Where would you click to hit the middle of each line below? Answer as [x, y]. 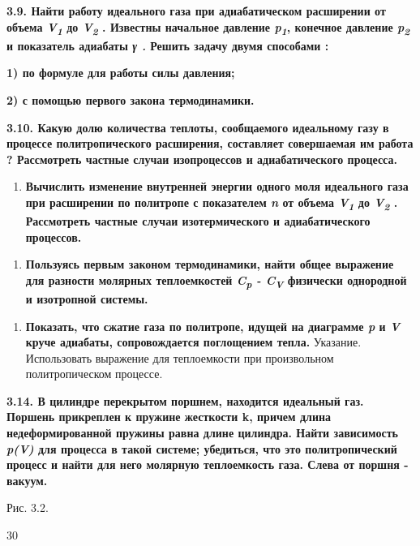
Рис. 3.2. [28, 507]
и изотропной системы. [87, 298]
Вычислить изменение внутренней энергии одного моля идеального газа [217, 186]
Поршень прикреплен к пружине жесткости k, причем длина [169, 417]
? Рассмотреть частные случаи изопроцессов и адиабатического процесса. [202, 159]
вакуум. [27, 480]
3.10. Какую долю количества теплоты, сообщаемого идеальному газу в [198, 127]
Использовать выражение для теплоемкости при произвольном [180, 357]
